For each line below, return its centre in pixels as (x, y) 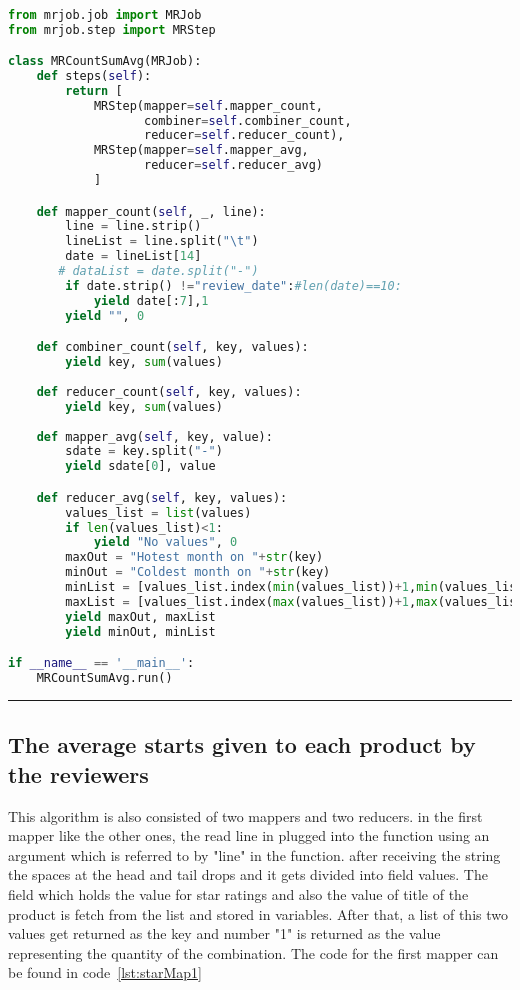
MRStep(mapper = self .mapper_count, (208, 105)
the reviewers (78, 773)
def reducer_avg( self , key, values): (162, 497)
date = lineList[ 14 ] (133, 256)
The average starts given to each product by (242, 744)
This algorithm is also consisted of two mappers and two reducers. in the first (245, 815)
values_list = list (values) (158, 512)
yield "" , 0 (105, 315)
